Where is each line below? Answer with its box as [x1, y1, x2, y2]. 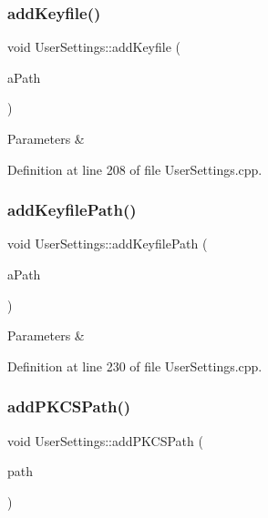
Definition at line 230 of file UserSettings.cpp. [7, 356, 263, 375]
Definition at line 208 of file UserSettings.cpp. [7, 159, 263, 178]
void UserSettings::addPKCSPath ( [7, 431, 203, 450]
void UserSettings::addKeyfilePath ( [7, 234, 208, 253]
